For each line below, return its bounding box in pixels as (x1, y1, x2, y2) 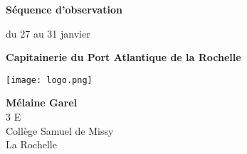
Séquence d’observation (6, 2, 122, 16)
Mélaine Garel (6, 95, 78, 110)
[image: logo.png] (6, 75, 93, 85)
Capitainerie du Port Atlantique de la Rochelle (6, 50, 241, 65)
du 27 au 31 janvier (6, 26, 90, 40)
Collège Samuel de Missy (6, 123, 114, 138)
